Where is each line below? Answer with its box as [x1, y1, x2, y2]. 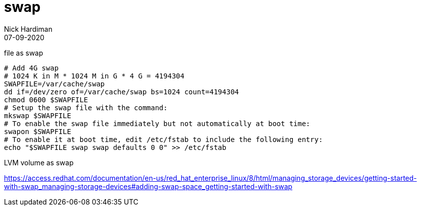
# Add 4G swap [4, 64, 59, 72]
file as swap [4, 48, 43, 57]
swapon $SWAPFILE [4, 127, 71, 136]
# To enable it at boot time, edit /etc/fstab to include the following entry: [4, 135, 323, 143]
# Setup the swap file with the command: [4, 103, 168, 112]
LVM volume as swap [4, 158, 74, 167]
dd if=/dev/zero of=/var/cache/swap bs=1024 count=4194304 [4, 87, 239, 96]
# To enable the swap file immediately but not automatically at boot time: [4, 119, 311, 128]
